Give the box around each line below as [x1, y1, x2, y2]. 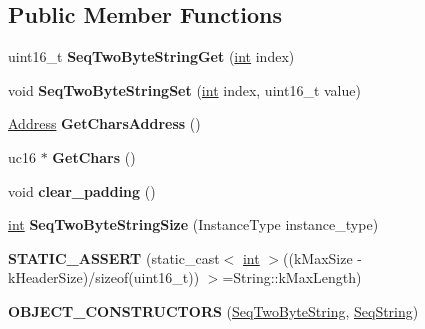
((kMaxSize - [283, 247, 362, 268]
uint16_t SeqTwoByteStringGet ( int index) [8, 46, 295, 67]
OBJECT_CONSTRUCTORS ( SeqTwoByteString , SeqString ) [8, 300, 419, 321]
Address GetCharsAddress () [8, 113, 201, 134]
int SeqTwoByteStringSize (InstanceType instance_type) [8, 214, 379, 235]
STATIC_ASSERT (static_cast [8, 247, 220, 268]
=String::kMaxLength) [222, 267, 362, 288]
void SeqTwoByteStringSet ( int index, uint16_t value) [8, 79, 361, 100]
